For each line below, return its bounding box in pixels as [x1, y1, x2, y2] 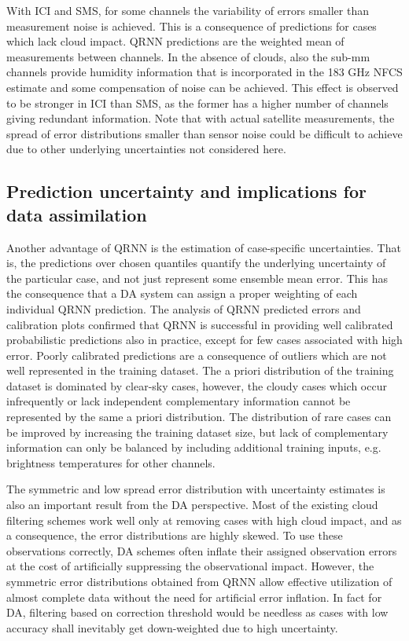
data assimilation [6, 202, 147, 226]
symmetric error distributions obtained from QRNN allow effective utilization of [6, 573, 392, 589]
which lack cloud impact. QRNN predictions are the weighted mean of [6, 33, 345, 49]
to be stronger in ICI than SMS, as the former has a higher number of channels [6, 94, 389, 111]
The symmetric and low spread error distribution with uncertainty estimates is [6, 481, 385, 497]
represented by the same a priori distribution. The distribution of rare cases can [6, 408, 392, 425]
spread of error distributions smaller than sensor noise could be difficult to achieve [6, 125, 403, 141]
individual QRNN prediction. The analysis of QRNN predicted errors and [6, 300, 361, 317]
